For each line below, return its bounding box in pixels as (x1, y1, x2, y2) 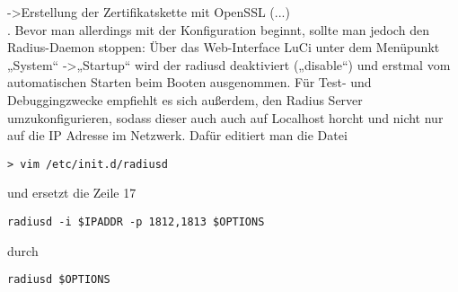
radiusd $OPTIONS (7, 273, 110, 287)
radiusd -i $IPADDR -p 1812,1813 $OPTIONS (7, 216, 265, 228)
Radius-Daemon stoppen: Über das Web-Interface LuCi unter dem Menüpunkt (7, 38, 440, 57)
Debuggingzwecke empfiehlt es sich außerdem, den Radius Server (7, 90, 363, 109)
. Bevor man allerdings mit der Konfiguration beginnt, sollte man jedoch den (7, 20, 429, 39)
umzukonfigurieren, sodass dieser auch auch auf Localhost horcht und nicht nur (7, 108, 444, 127)
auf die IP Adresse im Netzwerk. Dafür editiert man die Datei (7, 126, 348, 145)
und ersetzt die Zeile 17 (7, 183, 137, 202)
